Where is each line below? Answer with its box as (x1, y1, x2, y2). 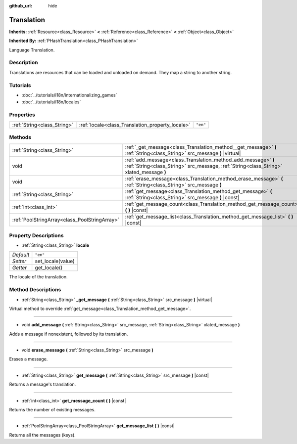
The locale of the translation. (9, 274, 68, 280)
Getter (12, 265, 27, 271)
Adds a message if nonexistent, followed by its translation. (9, 331, 128, 337)
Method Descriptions (9, 286, 61, 293)
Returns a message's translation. (9, 381, 76, 388)
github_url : (9, 3, 32, 8)
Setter (12, 258, 27, 265)
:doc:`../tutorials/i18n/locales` (21, 99, 81, 105)
